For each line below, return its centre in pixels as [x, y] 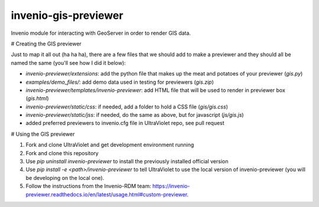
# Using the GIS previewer [43, 134]
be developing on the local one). [65, 178]
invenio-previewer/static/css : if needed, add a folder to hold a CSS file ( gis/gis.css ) [127, 107]
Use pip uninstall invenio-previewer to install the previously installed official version [127, 162]
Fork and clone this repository [62, 153]
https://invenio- [171, 186]
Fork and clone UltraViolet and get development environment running [110, 145]
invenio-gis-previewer [67, 15]
